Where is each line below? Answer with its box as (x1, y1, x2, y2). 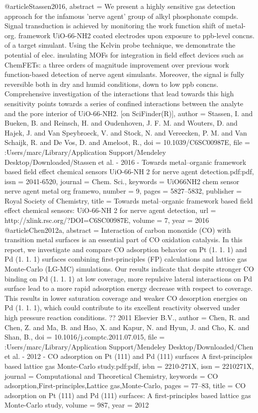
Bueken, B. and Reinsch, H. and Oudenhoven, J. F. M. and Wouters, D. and (4, 118, 238, 128)
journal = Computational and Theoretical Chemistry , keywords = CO (4, 370, 218, 381)
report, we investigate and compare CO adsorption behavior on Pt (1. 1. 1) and (4, 244, 247, 254)
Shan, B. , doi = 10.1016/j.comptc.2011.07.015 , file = (4, 332, 165, 342)
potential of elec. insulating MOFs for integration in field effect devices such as (4, 49, 244, 60)
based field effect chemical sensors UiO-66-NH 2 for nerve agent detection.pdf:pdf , (4, 166, 254, 177)
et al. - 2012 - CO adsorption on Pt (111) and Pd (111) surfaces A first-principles (4, 351, 253, 361)
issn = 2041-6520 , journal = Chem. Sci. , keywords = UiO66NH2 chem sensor (4, 176, 240, 186)
